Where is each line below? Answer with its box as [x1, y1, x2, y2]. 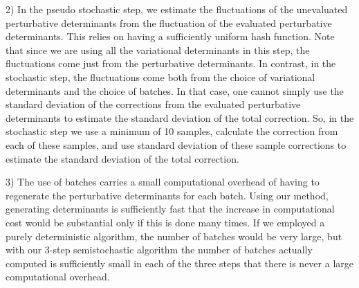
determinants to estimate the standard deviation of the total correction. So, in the [6, 110, 354, 125]
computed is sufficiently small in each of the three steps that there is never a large [6, 255, 353, 270]
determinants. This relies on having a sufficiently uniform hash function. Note [6, 29, 335, 44]
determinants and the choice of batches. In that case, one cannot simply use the [6, 83, 344, 98]
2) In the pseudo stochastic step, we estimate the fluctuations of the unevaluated [6, 2, 348, 16]
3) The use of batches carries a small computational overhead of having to [6, 174, 320, 189]
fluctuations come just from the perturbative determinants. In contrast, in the [6, 56, 336, 71]
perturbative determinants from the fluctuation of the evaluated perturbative [6, 15, 332, 30]
